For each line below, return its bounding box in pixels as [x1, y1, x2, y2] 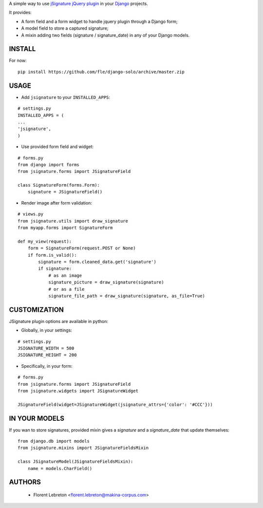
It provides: [9, 10, 32, 16]
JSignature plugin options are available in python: [9, 318, 108, 324]
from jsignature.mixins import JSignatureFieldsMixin [18, 445, 149, 451]
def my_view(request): [18, 239, 72, 244]
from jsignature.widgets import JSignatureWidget [18, 388, 139, 394]
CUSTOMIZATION [9, 305, 64, 314]
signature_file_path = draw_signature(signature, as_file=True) [48, 293, 206, 299]
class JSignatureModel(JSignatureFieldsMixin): [18, 459, 133, 465]
